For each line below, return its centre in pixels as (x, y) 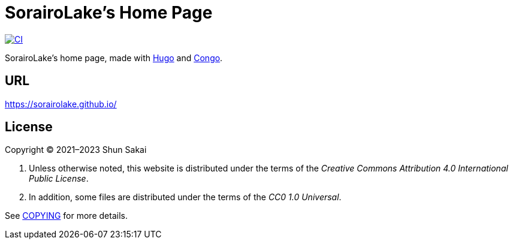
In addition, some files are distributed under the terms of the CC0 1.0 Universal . (185, 197)
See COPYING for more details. (66, 216)
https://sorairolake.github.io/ (61, 104)
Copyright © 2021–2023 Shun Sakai (76, 150)
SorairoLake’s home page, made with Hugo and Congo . (114, 58)
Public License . (59, 179)
